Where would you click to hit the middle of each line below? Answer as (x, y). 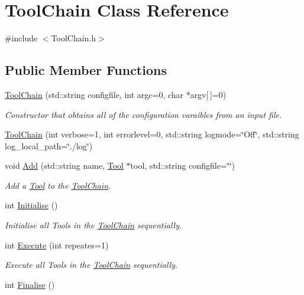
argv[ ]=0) (208, 94)
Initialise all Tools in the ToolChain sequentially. (93, 225)
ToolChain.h (74, 38)
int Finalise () (30, 284)
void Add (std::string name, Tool (64, 165)
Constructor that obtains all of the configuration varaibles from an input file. (143, 114)
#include (21, 38)
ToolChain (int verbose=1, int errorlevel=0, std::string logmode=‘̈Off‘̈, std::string (152, 134)
